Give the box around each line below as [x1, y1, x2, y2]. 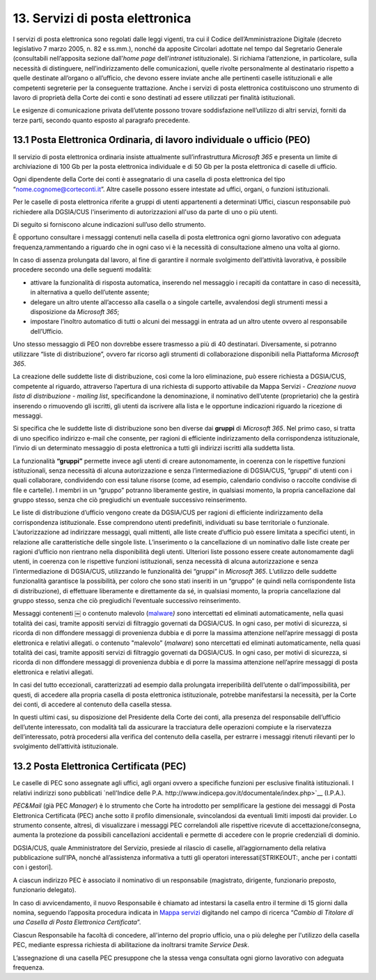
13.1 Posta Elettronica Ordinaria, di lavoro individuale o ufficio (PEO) [13, 134, 311, 146]
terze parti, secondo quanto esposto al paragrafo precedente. [13, 116, 191, 124]
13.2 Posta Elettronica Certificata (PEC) [13, 761, 187, 773]
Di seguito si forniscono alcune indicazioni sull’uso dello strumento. [13, 220, 206, 228]
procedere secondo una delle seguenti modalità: [13, 265, 152, 274]
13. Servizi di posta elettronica [13, 10, 191, 26]
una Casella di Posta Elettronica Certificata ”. [13, 918, 141, 926]
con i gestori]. [13, 863, 53, 872]
